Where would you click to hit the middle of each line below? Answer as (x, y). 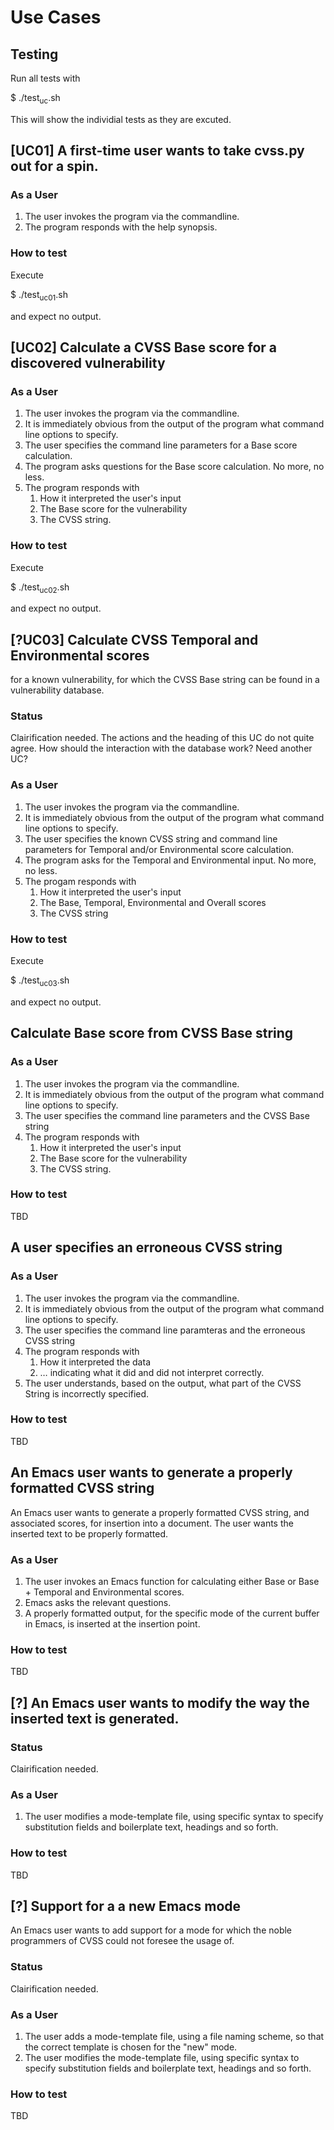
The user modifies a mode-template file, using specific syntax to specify (174, 1817)
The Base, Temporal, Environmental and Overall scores (153, 902)
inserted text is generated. (95, 1718)
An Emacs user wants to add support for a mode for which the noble (151, 1930)
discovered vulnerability (88, 362)
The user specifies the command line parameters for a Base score (161, 445)
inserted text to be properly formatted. (89, 1533)
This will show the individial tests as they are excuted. (121, 119)
